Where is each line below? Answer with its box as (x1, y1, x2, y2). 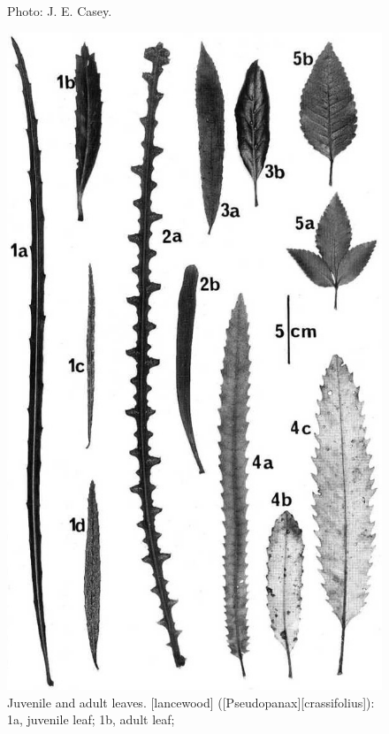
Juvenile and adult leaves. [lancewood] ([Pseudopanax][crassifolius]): (7, 692, 375, 711)
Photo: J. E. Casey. (7, 2, 112, 19)
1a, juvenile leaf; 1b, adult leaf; (7, 710, 175, 729)
